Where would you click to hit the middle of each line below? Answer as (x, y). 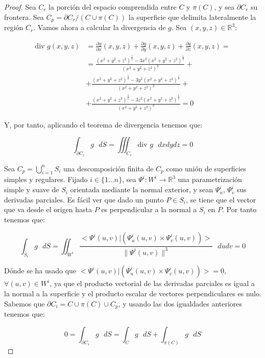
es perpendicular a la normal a (149, 209)
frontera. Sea (24, 17)
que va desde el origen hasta (48, 209)
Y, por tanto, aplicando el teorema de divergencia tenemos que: (103, 124)
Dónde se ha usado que (40, 271)
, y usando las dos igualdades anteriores (180, 303)
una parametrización (210, 179)
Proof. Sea (20, 7)
